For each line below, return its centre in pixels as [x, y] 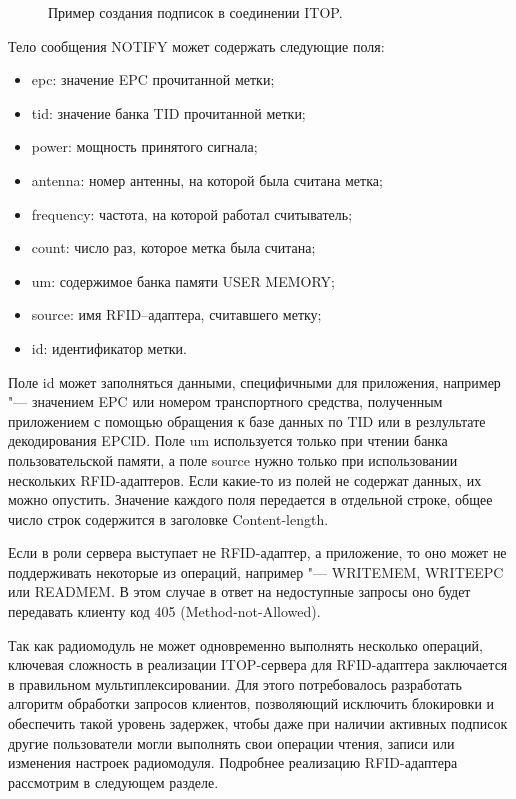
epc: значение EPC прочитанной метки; [153, 79]
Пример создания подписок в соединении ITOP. [195, 12]
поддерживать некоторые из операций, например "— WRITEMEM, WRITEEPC [256, 571]
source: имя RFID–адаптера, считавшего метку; [176, 314]
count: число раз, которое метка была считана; [173, 247]
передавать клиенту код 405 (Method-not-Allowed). [164, 611]
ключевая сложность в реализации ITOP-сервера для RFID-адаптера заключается [258, 664]
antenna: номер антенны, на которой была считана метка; [207, 179]
